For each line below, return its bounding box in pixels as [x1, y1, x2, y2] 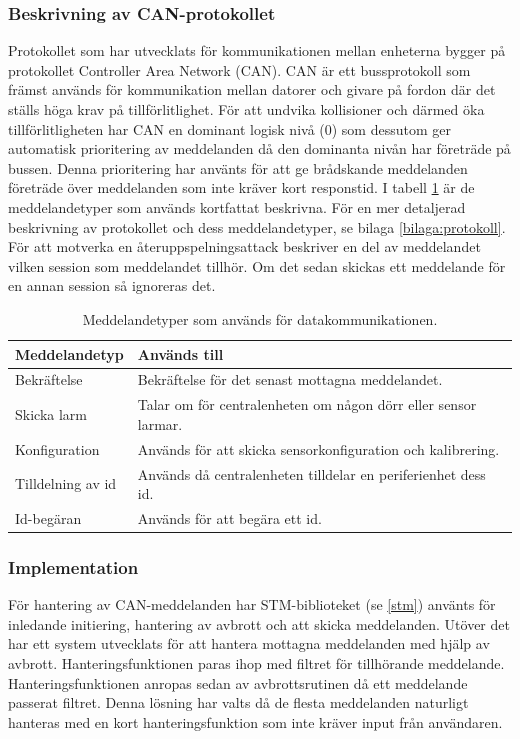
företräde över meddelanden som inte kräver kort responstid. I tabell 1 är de [8, 177, 475, 198]
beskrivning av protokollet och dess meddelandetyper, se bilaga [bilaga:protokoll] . [8, 216, 506, 237]
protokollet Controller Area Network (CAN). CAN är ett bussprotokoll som [8, 59, 471, 80]
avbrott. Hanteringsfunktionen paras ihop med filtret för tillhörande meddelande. [8, 653, 505, 674]
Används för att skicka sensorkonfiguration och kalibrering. [137, 438, 500, 459]
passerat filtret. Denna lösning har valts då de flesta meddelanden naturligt [8, 692, 469, 713]
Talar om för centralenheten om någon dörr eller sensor [137, 394, 477, 415]
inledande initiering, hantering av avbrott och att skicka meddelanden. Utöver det [8, 613, 510, 634]
